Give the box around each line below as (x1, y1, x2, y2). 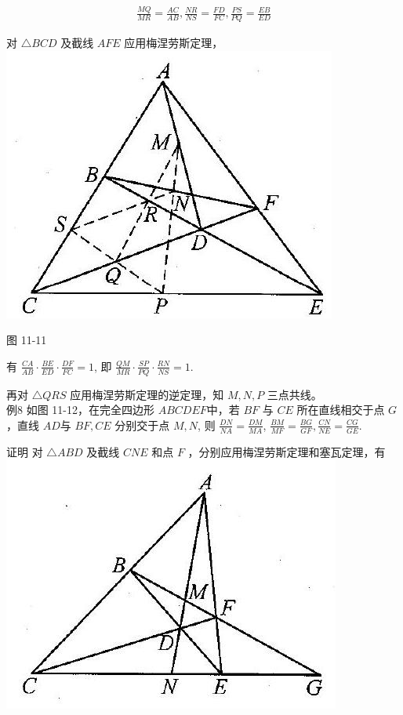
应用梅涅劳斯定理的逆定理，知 (70, 386, 224, 402)
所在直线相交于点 (296, 401, 385, 418)
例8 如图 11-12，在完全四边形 (6, 401, 154, 418)
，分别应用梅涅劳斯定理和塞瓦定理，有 (187, 443, 386, 459)
